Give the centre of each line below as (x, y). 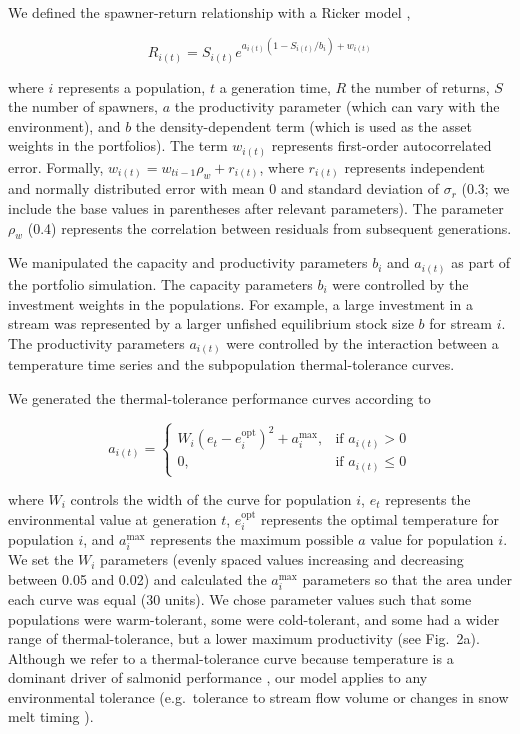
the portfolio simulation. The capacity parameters (160, 283)
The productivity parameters (96, 342)
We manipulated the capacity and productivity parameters (188, 262)
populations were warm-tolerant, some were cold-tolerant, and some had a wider (254, 618)
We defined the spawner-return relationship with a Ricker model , (209, 12)
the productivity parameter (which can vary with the (337, 106)
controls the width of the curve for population (211, 499)
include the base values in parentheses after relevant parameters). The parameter (256, 208)
